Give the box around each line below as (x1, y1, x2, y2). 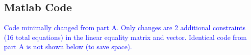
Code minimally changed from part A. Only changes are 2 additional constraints (4, 22, 246, 33)
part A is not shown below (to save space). (4, 41, 132, 52)
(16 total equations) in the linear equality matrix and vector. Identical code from (4, 32, 247, 42)
